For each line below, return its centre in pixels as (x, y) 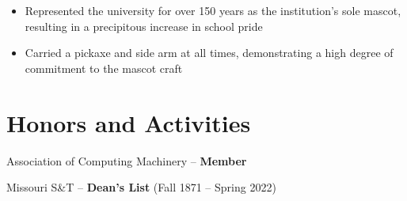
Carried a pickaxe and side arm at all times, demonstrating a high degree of (209, 53)
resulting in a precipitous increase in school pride (144, 26)
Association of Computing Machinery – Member (127, 160)
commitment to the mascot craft (104, 68)
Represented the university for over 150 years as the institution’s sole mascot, (213, 10)
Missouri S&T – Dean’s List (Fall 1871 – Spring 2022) (141, 187)
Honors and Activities (129, 122)
